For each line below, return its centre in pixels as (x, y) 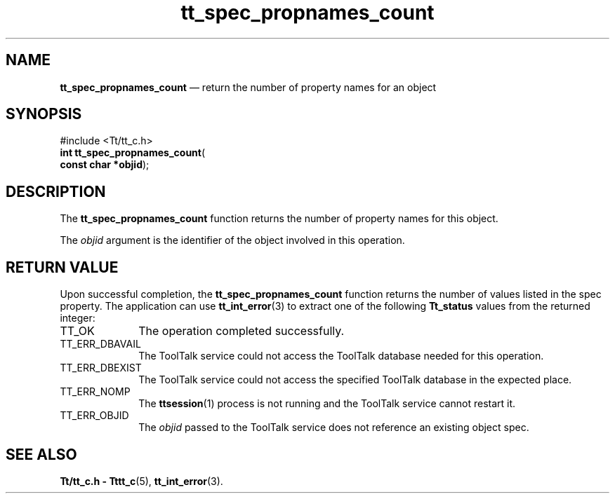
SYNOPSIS (44, 114)
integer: (78, 318)
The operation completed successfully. (242, 331)
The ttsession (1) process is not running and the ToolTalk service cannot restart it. (327, 404)
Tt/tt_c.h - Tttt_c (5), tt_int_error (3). (141, 481)
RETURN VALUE (62, 267)
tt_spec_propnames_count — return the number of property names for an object (248, 87)
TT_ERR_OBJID (94, 416)
